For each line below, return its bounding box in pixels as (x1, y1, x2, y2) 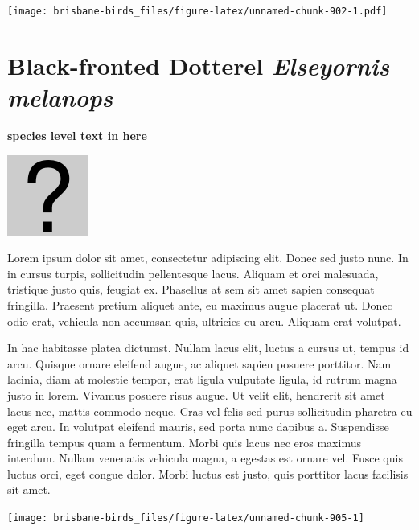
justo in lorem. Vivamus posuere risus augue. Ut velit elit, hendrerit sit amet (7, 386, 385, 403)
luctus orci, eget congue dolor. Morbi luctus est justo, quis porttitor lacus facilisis (7, 465, 409, 482)
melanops (7, 80, 113, 114)
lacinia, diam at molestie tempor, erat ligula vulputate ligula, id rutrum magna (7, 371, 397, 388)
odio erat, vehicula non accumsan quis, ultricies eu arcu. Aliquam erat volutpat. (7, 312, 401, 329)
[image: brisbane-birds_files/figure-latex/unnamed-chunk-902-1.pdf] (7, 6, 388, 17)
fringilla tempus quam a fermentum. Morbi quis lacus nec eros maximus (7, 433, 361, 450)
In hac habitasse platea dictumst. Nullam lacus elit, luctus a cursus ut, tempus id (7, 339, 409, 356)
